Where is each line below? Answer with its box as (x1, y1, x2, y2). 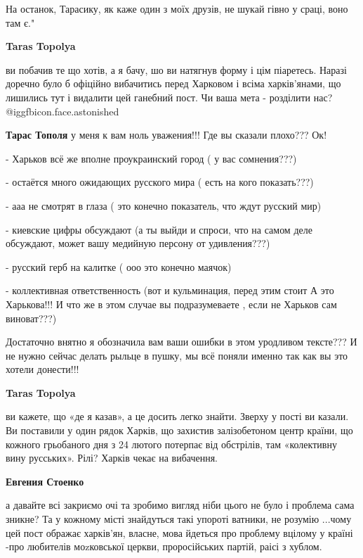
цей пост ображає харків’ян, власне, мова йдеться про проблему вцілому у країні (6, 525, 353, 540)
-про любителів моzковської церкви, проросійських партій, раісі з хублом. (6, 539, 322, 554)
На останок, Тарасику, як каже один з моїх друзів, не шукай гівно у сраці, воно (6, 1, 348, 15)
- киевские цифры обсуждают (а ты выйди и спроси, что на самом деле (6, 222, 312, 236)
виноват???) (6, 310, 57, 325)
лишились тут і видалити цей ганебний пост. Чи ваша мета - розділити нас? (6, 89, 333, 104)
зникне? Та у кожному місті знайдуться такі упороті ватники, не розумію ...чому (6, 512, 352, 526)
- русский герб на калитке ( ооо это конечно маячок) (6, 259, 232, 274)
